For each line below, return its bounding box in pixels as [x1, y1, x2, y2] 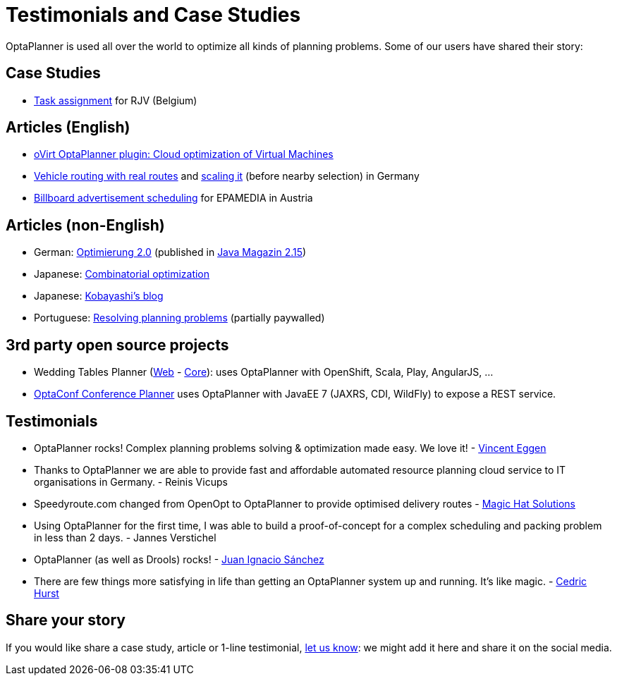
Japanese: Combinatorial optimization [34, 268, 210, 281]
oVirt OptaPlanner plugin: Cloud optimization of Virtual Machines [34, 148, 334, 161]
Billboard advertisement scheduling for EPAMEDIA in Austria [34, 192, 313, 204]
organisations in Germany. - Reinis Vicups [34, 475, 228, 488]
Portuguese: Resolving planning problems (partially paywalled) [34, 312, 325, 324]
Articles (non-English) [6, 216, 165, 234]
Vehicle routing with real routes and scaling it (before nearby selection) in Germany [34, 170, 420, 183]
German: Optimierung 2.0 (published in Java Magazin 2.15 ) [34, 246, 307, 259]
